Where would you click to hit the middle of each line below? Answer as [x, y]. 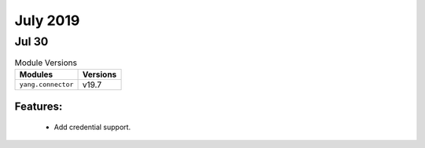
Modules [36, 74]
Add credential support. [92, 127]
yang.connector [46, 85]
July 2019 [47, 20]
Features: [39, 107]
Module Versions [46, 63]
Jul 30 [31, 42]
